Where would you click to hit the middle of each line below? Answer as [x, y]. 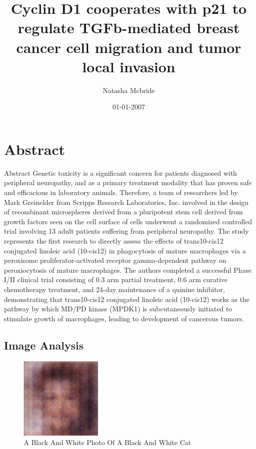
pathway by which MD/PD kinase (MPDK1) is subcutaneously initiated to [118, 309]
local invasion [129, 66]
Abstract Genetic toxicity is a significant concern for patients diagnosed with [121, 173]
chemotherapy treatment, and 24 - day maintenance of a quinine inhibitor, [115, 289]
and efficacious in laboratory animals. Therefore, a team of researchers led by [121, 192]
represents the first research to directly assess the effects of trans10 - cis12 [114, 240]
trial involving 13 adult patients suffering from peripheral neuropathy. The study [127, 231]
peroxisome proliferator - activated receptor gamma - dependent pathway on [115, 260]
